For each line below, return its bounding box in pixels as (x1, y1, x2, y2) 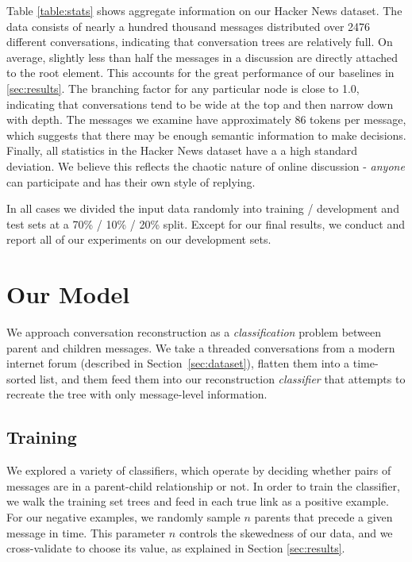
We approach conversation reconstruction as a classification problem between (6, 324, 382, 341)
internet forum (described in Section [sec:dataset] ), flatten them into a (6, 355, 350, 371)
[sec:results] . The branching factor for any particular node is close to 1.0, (6, 79, 360, 96)
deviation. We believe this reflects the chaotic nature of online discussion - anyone (6, 157, 405, 174)
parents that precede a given (254, 508, 393, 525)
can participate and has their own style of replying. (6, 173, 256, 190)
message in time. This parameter (6, 524, 166, 541)
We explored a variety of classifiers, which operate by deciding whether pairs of (6, 462, 391, 479)
